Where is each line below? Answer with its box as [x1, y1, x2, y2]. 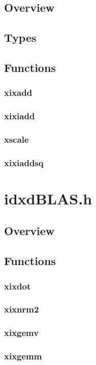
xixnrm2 [4, 303, 39, 316]
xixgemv [4, 326, 39, 339]
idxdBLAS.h [4, 188, 92, 208]
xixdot [4, 279, 31, 292]
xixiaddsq [4, 156, 44, 169]
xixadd [4, 86, 33, 99]
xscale [4, 133, 29, 145]
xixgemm [4, 350, 42, 362]
